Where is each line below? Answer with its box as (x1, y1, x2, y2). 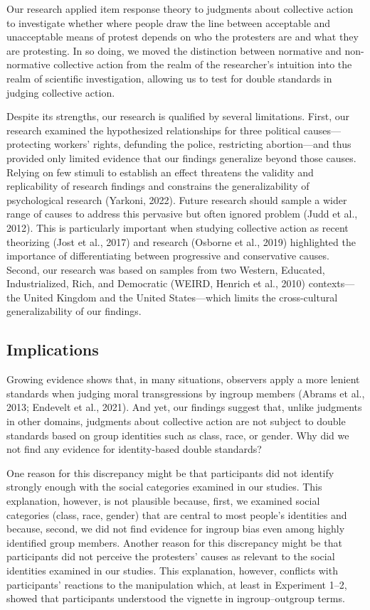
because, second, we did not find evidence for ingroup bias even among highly (6, 521, 345, 536)
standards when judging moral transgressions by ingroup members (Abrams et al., (6, 385, 365, 400)
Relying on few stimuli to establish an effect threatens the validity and (6, 164, 314, 179)
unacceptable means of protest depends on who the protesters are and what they (6, 29, 359, 44)
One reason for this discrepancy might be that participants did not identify (6, 465, 334, 480)
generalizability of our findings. (6, 304, 142, 319)
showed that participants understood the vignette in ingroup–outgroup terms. (6, 591, 345, 606)
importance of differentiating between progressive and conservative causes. (6, 248, 329, 263)
